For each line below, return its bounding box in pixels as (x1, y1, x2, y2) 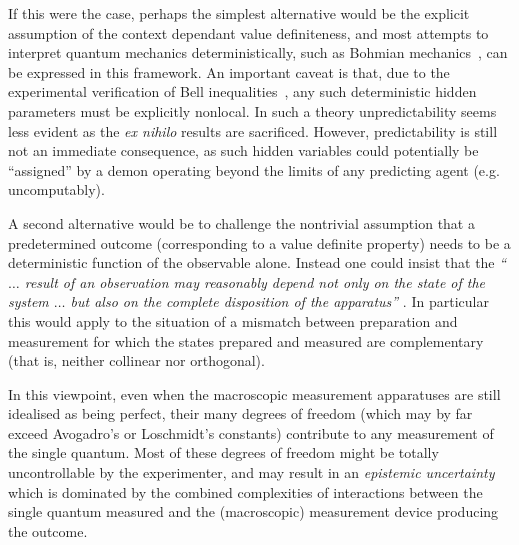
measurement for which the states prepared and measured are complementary (8, 330, 484, 351)
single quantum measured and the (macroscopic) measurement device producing (8, 501, 499, 522)
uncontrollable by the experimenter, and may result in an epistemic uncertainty (8, 462, 495, 483)
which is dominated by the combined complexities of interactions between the (8, 481, 483, 502)
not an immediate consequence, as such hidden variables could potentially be (8, 140, 479, 161)
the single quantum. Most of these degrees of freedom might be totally (8, 442, 439, 463)
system (8, 291, 49, 312)
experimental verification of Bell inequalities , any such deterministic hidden (8, 81, 477, 102)
